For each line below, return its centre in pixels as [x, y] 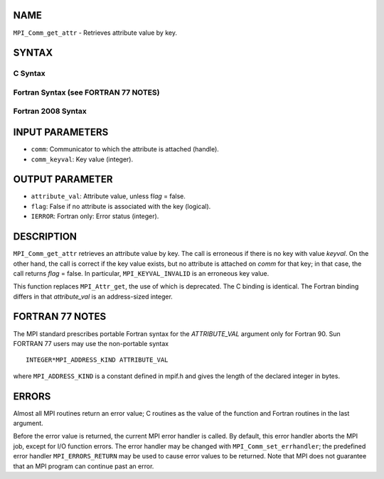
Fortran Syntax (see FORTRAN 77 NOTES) [86, 92]
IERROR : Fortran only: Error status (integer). [95, 216]
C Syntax [29, 73]
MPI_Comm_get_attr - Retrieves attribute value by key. [95, 33]
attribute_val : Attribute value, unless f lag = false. [108, 196]
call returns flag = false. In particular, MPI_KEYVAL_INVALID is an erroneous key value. [141, 273]
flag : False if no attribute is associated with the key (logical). [121, 206]
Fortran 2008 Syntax [50, 112]
